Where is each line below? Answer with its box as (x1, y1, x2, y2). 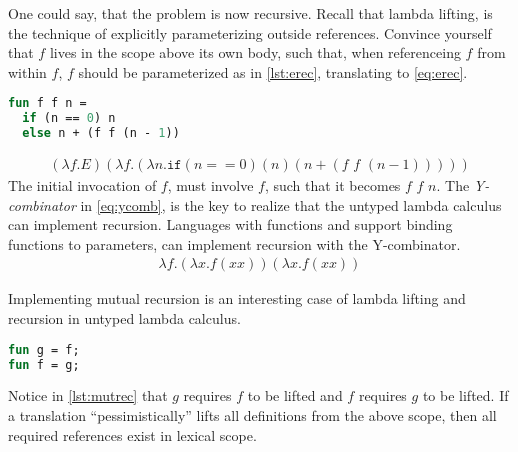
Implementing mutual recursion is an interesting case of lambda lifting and (8, 288, 466, 309)
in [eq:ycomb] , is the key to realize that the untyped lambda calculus (80, 194, 502, 215)
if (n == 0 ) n (22, 111, 116, 126)
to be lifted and (247, 385, 343, 406)
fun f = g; (8, 357, 80, 372)
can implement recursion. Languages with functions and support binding (8, 214, 453, 235)
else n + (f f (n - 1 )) (22, 126, 180, 141)
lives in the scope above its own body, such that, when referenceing (49, 42, 461, 63)
